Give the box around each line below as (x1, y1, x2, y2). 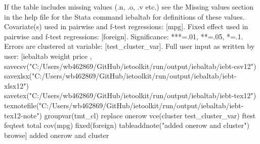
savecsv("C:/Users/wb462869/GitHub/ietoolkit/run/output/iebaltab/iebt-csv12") (4, 60, 256, 71)
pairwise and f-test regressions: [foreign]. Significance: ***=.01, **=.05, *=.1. (4, 31, 243, 41)
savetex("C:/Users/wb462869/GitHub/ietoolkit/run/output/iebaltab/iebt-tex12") (4, 90, 256, 101)
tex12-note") (4, 110, 42, 120)
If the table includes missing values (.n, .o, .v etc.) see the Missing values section (4, 2, 253, 12)
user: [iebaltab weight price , (4, 50, 92, 61)
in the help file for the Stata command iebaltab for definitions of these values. (4, 11, 245, 22)
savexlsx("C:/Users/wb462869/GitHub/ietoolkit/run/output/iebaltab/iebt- (4, 70, 237, 81)
